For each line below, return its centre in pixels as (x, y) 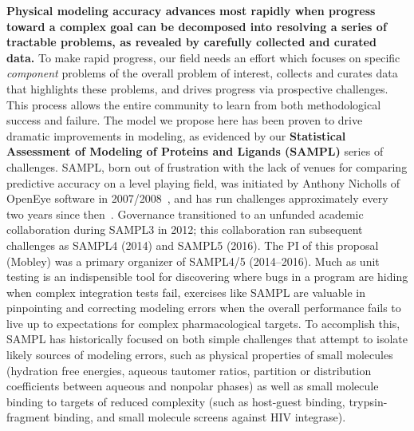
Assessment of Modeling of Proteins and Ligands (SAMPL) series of (195, 151)
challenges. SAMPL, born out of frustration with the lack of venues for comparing (207, 166)
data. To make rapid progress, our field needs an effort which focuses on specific (203, 57)
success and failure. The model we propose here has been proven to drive (185, 120)
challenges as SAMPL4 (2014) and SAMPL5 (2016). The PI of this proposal (193, 245)
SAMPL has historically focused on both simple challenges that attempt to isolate (207, 339)
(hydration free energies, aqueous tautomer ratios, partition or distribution (189, 370)
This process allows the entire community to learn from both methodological (194, 104)
